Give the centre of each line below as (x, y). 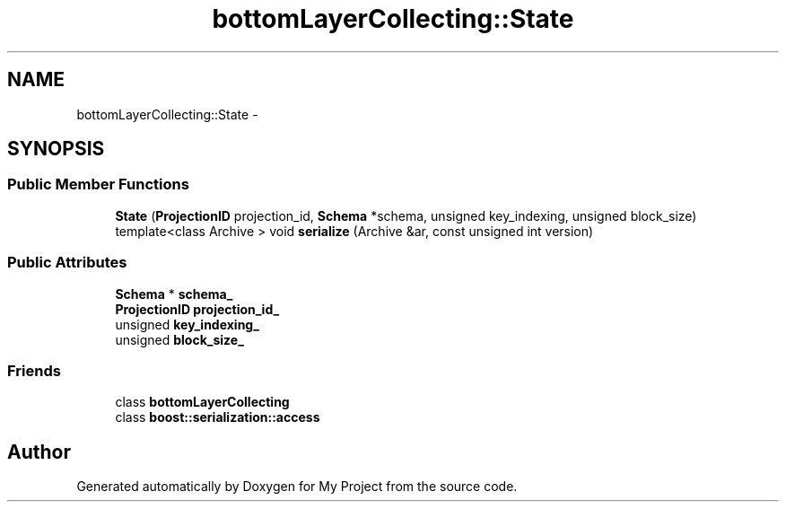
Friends (34, 370)
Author (39, 452)
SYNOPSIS (56, 149)
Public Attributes (67, 263)
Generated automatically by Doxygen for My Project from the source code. (297, 487)
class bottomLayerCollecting (202, 402)
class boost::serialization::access (218, 417)
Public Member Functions (98, 184)
